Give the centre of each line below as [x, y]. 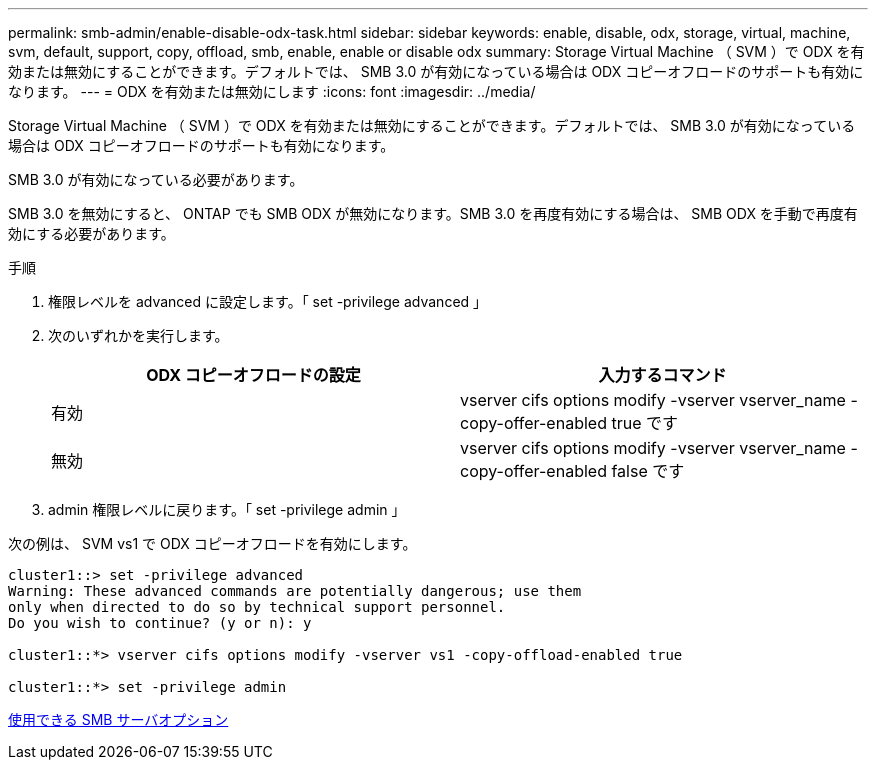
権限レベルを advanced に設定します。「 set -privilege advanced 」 [268, 301]
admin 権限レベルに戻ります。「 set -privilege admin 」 [227, 509]
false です [648, 471]
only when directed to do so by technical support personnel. [257, 607]
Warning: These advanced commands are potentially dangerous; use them [295, 591]
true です [644, 423]
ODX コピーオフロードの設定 [253, 375]
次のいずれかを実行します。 [138, 335]
